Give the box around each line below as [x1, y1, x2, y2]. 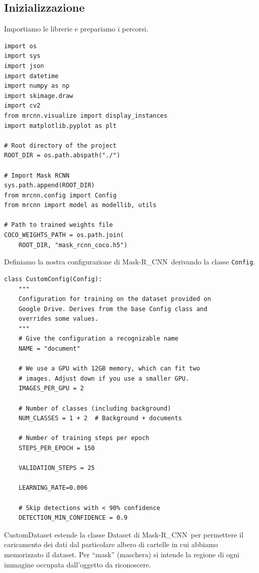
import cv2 [4, 102, 41, 110]
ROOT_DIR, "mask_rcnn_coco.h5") [18, 241, 128, 249]
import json [4, 62, 44, 70]
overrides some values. [18, 315, 99, 323]
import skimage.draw [4, 92, 73, 99]
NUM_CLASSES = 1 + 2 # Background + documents [18, 415, 182, 422]
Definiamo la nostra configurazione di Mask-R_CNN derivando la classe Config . [4, 256, 255, 267]
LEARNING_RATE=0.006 [18, 484, 88, 492]
